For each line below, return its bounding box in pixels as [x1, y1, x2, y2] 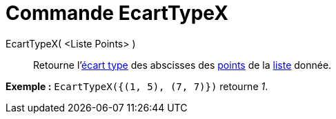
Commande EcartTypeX [6, 1, 228, 25]
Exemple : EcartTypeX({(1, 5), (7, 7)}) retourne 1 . [6, 80, 268, 92]
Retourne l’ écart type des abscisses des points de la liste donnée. [33, 58, 332, 71]
